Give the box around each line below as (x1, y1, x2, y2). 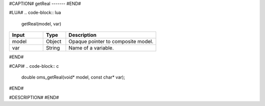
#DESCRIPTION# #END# (9, 94, 59, 100)
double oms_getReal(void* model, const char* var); (21, 74, 125, 80)
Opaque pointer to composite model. (68, 38, 154, 45)
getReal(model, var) (21, 21, 61, 26)
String (46, 45, 60, 52)
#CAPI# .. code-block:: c (9, 63, 59, 69)
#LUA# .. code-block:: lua (9, 10, 61, 16)
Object (46, 38, 61, 45)
